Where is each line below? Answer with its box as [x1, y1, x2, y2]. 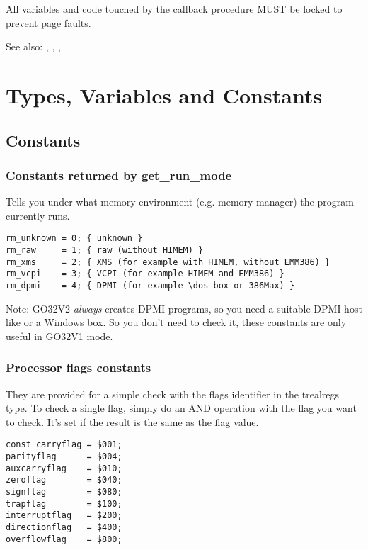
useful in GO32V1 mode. [6, 328, 113, 343]
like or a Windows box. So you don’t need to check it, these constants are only [6, 315, 347, 330]
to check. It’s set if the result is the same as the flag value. [6, 414, 259, 429]
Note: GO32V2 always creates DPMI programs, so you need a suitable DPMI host [6, 301, 362, 315]
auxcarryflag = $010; [6, 463, 122, 473]
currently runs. [6, 208, 70, 223]
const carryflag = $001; [6, 439, 122, 450]
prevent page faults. [6, 15, 91, 30]
